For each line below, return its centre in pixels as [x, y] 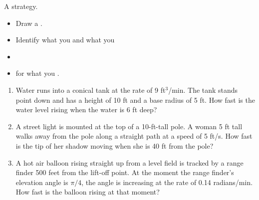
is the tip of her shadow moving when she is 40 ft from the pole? [115, 145]
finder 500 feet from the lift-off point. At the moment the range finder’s [125, 172]
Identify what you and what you [65, 40]
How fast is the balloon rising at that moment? [88, 192]
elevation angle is [42, 182]
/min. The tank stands [203, 90]
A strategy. [21, 6]
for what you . [37, 73]
